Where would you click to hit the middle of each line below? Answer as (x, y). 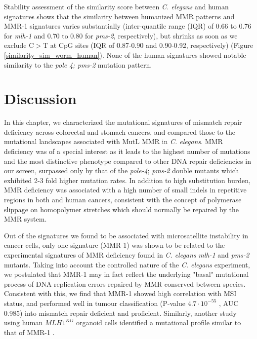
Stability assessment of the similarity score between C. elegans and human (116, 6)
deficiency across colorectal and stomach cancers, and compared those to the (120, 132)
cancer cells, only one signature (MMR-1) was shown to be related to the (115, 245)
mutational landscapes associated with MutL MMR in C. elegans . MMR (113, 141)
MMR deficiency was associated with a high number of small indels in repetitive (125, 190)
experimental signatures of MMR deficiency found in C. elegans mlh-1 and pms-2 (127, 255)
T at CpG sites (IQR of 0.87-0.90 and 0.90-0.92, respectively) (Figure (148, 45)
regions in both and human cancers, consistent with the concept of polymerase (123, 200)
